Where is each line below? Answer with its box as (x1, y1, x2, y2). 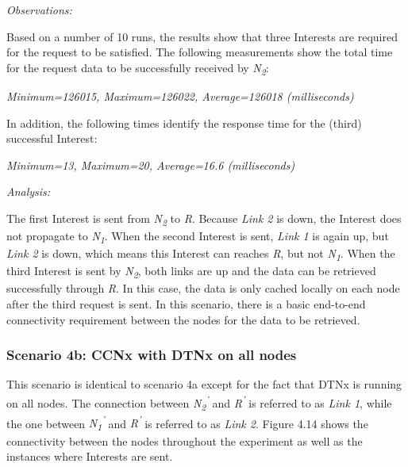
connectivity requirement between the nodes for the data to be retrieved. (6, 311, 360, 327)
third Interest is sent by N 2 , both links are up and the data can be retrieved (6, 262, 376, 281)
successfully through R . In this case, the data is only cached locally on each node (6, 280, 400, 297)
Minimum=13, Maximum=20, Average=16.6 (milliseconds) (6, 156, 295, 173)
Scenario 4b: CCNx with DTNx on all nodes (6, 345, 297, 365)
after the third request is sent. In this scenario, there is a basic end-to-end (6, 295, 366, 312)
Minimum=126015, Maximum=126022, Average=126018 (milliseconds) (6, 87, 354, 104)
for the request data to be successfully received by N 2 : (6, 59, 269, 78)
